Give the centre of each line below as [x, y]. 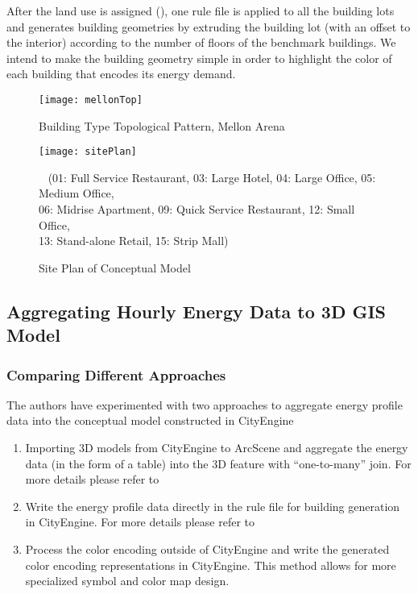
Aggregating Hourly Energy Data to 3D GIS [197, 311]
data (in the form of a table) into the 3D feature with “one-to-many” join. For [218, 463]
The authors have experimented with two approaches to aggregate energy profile [205, 404]
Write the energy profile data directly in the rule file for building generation [213, 506]
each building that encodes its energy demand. [121, 74]
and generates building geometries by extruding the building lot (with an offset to [209, 26]
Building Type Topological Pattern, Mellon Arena [162, 125]
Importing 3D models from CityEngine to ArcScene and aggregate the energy [217, 448]
